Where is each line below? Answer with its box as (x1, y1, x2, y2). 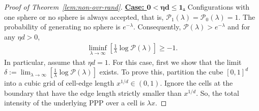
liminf (89, 45, 107, 52)
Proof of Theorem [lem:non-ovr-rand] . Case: (4, 2, 145, 12)
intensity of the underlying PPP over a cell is (4, 97, 145, 108)
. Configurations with (183, 2, 250, 12)
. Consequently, (133, 21, 181, 32)
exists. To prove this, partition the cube (99, 66, 223, 77)
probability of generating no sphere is (4, 21, 121, 32)
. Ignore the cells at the (160, 78, 233, 88)
